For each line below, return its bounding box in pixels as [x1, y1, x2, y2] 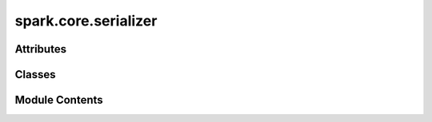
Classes [14, 68, 56, 81]
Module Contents [14, 93, 103, 107]
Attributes [14, 42, 67, 56]
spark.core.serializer [14, 12, 158, 30]
